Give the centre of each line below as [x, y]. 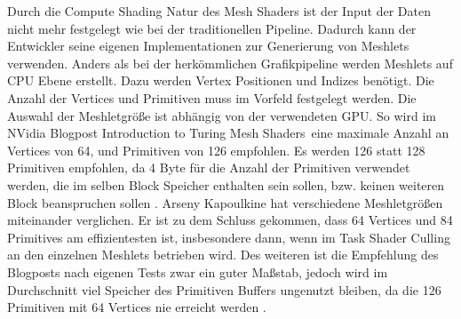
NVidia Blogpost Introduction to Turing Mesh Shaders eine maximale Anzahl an [228, 133]
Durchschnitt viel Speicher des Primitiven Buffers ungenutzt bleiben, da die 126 [224, 289]
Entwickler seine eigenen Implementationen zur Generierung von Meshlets [208, 46]
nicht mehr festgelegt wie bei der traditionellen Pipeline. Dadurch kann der [212, 28]
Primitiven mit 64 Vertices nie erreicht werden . [137, 307]
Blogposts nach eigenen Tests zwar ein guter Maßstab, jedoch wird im [198, 271]
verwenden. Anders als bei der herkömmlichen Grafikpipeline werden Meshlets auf [230, 63]
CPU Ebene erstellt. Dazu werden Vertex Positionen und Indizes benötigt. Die [221, 80]
